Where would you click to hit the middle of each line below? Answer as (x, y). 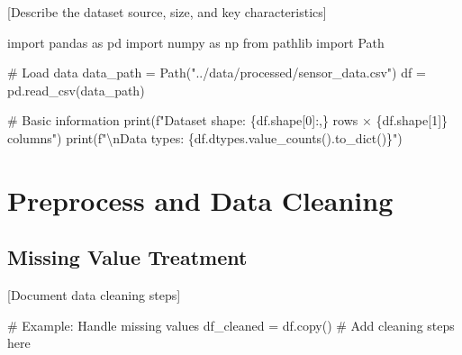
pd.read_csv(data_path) (76, 90)
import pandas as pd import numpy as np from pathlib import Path (196, 42)
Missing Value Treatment (127, 257)
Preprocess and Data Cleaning (200, 200)
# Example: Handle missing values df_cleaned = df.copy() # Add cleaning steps (231, 325)
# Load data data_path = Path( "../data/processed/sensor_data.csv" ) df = (217, 73)
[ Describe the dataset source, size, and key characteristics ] (167, 12)
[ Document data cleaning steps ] (94, 295)
